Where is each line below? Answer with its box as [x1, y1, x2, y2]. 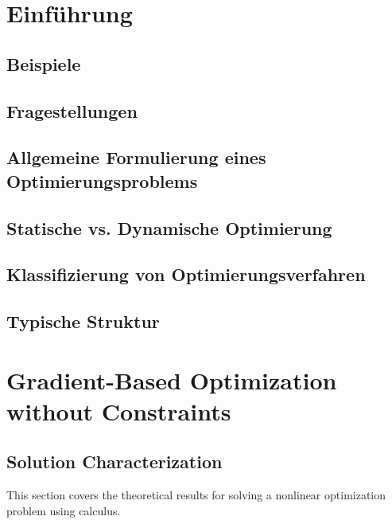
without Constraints [6, 394, 231, 427]
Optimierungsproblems [6, 168, 198, 193]
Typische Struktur [6, 309, 160, 334]
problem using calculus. [6, 502, 121, 518]
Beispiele [6, 51, 81, 76]
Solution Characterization [6, 449, 223, 474]
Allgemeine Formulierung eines [6, 145, 266, 170]
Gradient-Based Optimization [6, 363, 337, 396]
